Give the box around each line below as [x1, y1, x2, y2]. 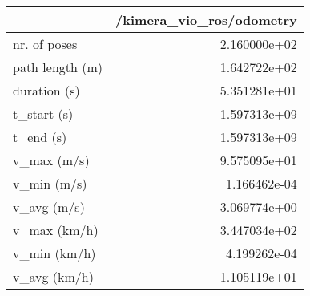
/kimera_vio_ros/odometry [115, 10, 297, 29]
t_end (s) [13, 128, 67, 146]
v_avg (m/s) [13, 197, 85, 216]
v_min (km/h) [13, 244, 96, 262]
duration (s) [13, 81, 80, 99]
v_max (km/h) [13, 221, 99, 239]
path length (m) [13, 58, 103, 76]
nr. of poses [13, 34, 78, 53]
